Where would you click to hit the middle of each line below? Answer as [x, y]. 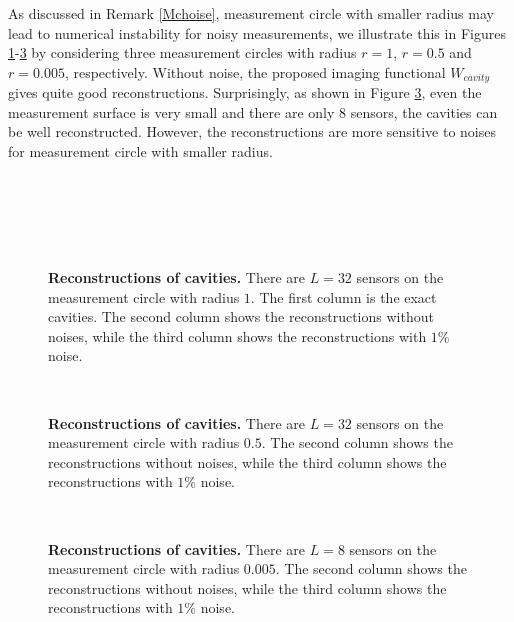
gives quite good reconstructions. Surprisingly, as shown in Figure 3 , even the [245, 92]
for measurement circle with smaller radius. [140, 151]
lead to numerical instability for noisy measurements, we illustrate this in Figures [257, 32]
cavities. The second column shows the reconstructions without [241, 316]
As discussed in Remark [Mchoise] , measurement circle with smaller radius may [251, 13]
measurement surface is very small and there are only [171, 111]
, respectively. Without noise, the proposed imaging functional [255, 71]
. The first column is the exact [343, 296]
